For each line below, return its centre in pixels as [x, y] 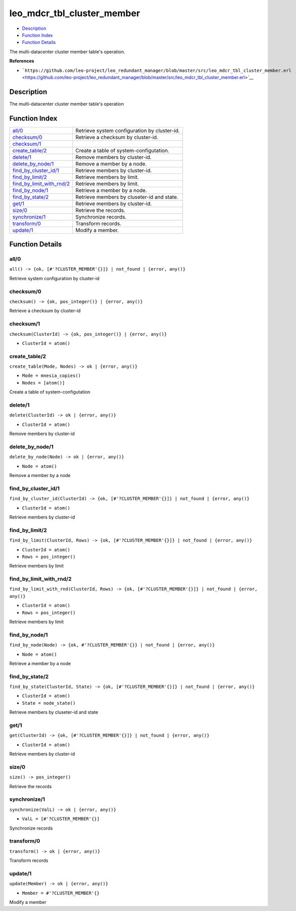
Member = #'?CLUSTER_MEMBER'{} [61, 893]
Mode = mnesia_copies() [51, 376]
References [22, 61]
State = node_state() [49, 703]
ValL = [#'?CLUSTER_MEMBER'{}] [61, 819]
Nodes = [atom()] [44, 383]
